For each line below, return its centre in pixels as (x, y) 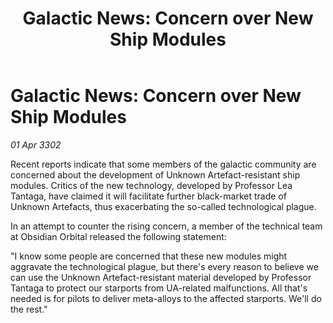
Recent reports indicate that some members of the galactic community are (163, 164)
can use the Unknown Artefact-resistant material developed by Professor (161, 277)
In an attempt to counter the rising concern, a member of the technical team (166, 226)
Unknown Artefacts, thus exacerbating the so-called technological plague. (163, 206)
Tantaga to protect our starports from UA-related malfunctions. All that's (159, 288)
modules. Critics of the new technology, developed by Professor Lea (151, 185)
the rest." (29, 309)
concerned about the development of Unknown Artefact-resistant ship (155, 174)
